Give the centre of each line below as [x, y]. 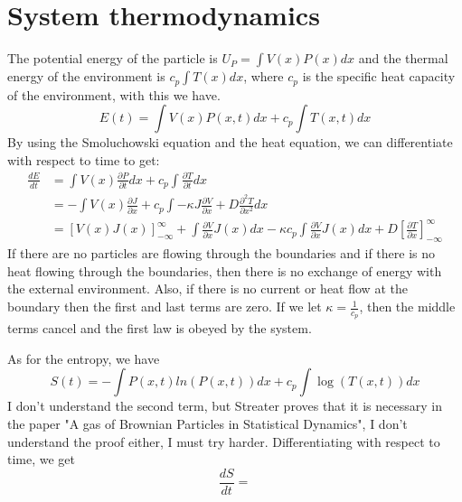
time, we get [42, 459]
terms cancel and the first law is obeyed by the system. [160, 328]
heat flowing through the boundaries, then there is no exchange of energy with [225, 270]
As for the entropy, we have [84, 358]
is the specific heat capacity [379, 76]
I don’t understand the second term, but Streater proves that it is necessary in [225, 406]
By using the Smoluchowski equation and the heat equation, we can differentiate [230, 142]
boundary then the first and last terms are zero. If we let [165, 307]
